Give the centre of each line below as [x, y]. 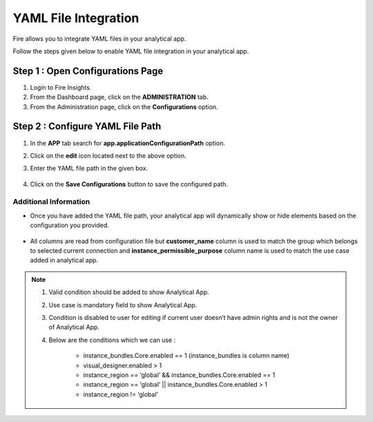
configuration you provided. [70, 225]
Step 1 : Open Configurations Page [88, 71]
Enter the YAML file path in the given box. [89, 169]
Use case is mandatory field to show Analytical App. [123, 305]
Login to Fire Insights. [61, 87]
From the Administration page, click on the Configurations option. [124, 106]
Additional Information [51, 202]
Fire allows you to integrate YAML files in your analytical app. [99, 39]
